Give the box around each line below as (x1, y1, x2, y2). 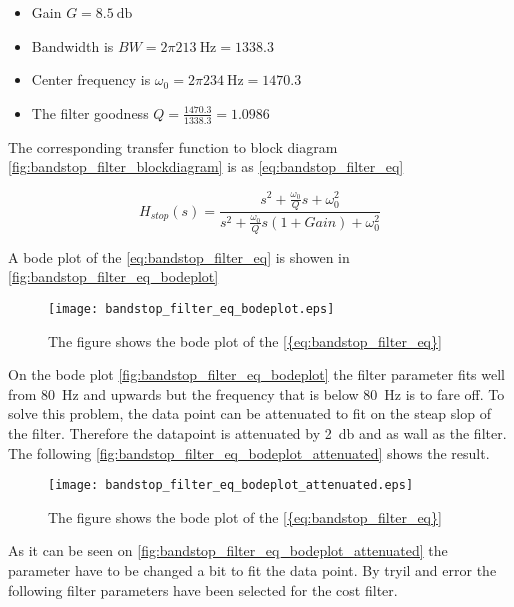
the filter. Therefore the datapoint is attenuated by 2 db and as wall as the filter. (8, 422, 507, 443)
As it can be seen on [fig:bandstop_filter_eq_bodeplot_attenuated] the (8, 540, 448, 561)
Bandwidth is (31, 35, 114, 56)
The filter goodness (31, 102, 149, 123)
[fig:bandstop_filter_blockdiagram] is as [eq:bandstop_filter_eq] (8, 156, 404, 177)
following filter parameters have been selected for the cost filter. (8, 579, 398, 600)
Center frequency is (31, 69, 151, 90)
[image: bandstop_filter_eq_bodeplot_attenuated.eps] (48, 478, 414, 493)
